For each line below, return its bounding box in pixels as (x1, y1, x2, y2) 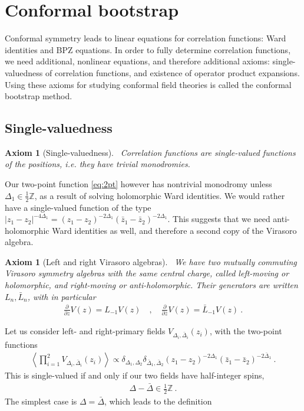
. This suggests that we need (167, 213, 270, 225)
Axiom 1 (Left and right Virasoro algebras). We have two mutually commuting (5, 255, 297, 268)
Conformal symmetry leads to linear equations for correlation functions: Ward (5, 32, 286, 44)
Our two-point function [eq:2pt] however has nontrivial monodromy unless (5, 178, 272, 190)
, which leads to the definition (104, 394, 212, 407)
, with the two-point (209, 325, 282, 337)
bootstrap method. (5, 90, 72, 102)
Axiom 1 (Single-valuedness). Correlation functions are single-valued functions (5, 146, 296, 158)
